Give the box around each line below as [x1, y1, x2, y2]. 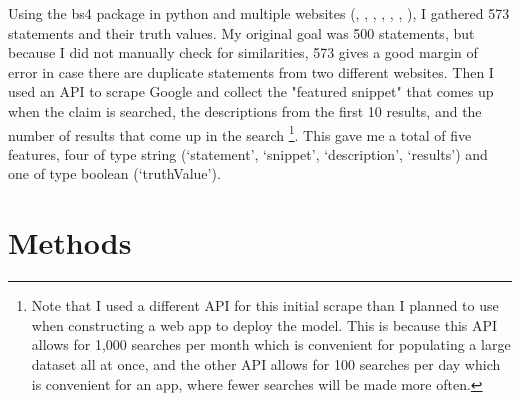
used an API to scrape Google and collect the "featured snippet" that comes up [8, 81, 494, 102]
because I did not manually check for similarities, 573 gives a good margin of [8, 42, 478, 63]
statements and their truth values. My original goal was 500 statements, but [8, 22, 475, 43]
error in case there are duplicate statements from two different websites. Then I [8, 61, 494, 82]
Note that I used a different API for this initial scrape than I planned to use [31, 295, 499, 316]
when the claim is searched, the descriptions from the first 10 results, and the [8, 100, 482, 121]
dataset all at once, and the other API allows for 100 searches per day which [31, 353, 501, 374]
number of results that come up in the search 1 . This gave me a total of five [8, 121, 472, 145]
